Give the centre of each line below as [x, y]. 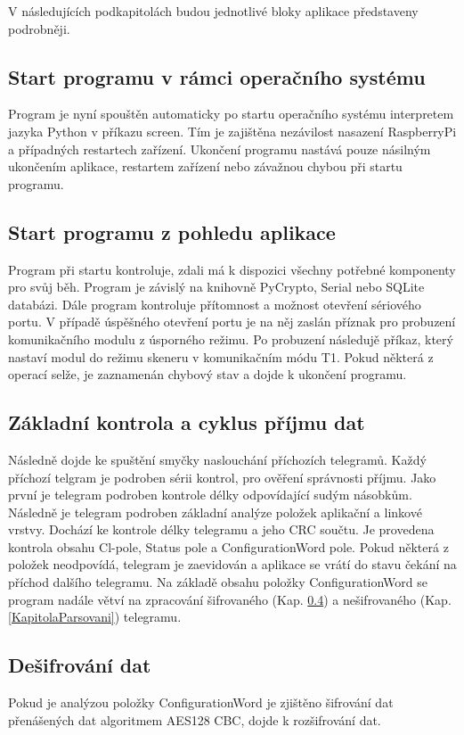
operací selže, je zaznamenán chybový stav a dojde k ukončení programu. [208, 374]
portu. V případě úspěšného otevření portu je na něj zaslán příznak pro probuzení [232, 322]
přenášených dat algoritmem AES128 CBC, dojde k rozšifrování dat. [195, 719]
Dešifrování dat [80, 665]
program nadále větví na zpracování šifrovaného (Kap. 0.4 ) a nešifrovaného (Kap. [230, 599]
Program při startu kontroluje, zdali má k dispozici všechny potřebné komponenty [232, 269]
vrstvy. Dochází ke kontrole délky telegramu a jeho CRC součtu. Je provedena [221, 529]
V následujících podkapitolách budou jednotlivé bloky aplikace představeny [213, 11]
